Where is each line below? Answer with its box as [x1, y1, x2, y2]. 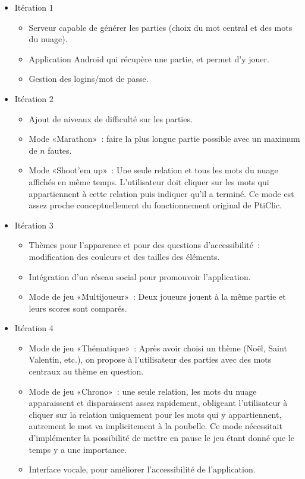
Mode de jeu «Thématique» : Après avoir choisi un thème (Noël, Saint [29, 341, 287, 354]
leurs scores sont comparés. [29, 302, 127, 314]
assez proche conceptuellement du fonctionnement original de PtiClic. [29, 199, 282, 211]
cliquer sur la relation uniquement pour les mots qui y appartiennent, [29, 408, 282, 420]
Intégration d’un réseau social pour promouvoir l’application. [29, 270, 251, 283]
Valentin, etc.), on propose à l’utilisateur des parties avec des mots [29, 353, 272, 366]
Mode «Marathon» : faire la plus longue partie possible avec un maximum [29, 132, 300, 145]
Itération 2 [14, 92, 54, 104]
